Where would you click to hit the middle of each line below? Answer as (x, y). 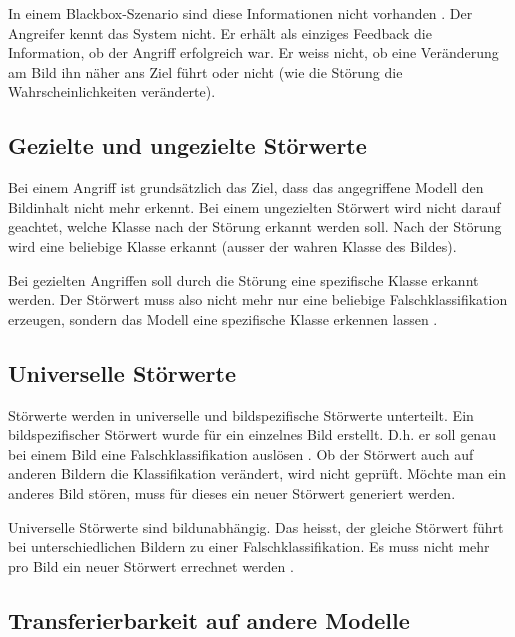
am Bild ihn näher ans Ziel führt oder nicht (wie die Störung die (205, 71)
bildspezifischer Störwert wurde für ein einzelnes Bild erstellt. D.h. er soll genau (252, 434)
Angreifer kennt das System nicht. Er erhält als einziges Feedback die (220, 32)
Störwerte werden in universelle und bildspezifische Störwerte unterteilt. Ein (241, 414)
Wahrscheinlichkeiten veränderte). (112, 91)
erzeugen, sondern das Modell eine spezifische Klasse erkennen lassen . (223, 318)
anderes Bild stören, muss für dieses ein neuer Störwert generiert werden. (232, 492)
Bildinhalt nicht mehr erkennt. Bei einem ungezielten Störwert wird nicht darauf (254, 206)
